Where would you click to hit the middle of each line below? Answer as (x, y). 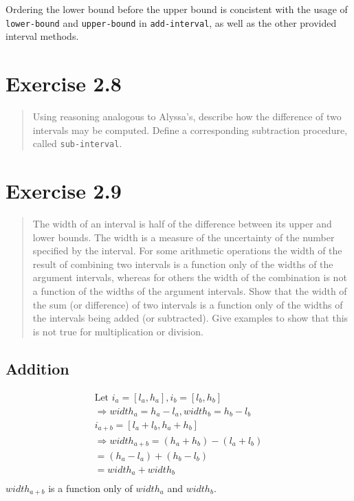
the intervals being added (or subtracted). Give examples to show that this (190, 318)
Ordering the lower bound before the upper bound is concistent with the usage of (177, 9)
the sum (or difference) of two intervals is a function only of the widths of (188, 304)
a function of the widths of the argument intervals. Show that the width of (190, 290)
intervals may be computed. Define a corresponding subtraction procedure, (190, 130)
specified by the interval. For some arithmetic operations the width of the (187, 250)
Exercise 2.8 (64, 83)
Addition (37, 368)
